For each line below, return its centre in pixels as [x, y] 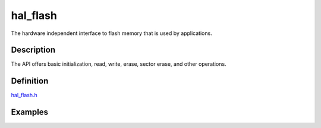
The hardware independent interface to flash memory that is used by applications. [111, 33]
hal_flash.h [24, 95]
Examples [30, 112]
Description [33, 50]
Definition [30, 81]
